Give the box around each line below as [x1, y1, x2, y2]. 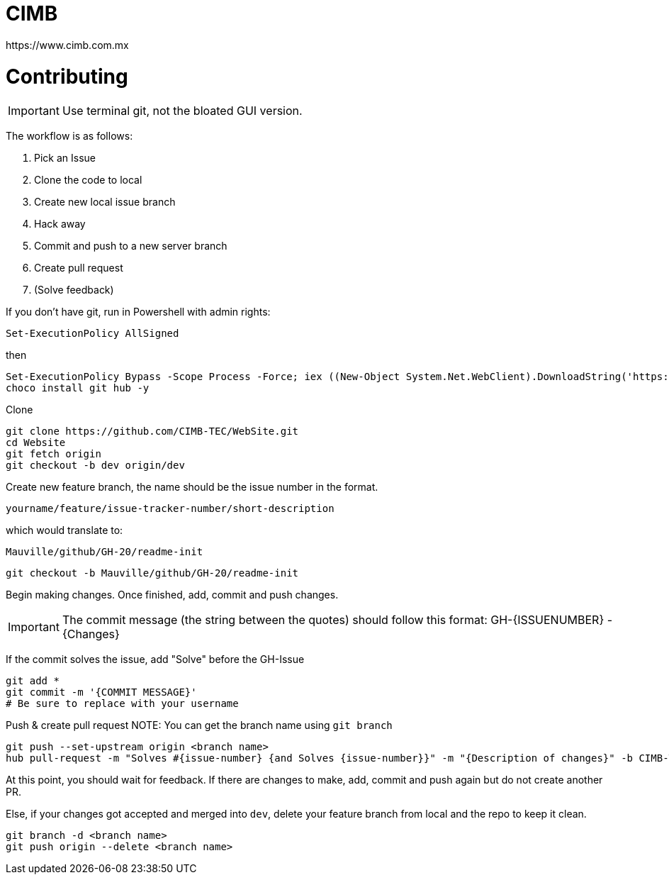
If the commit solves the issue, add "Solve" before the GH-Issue [6, 653, 305, 666]
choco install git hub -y [6, 382, 150, 394]
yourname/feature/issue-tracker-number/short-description [6, 503, 334, 515]
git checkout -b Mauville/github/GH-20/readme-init [6, 567, 299, 579]
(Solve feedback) [34, 284, 114, 296]
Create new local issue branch [34, 196, 176, 208]
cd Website [6, 437, 66, 449]
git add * [6, 675, 60, 687]
